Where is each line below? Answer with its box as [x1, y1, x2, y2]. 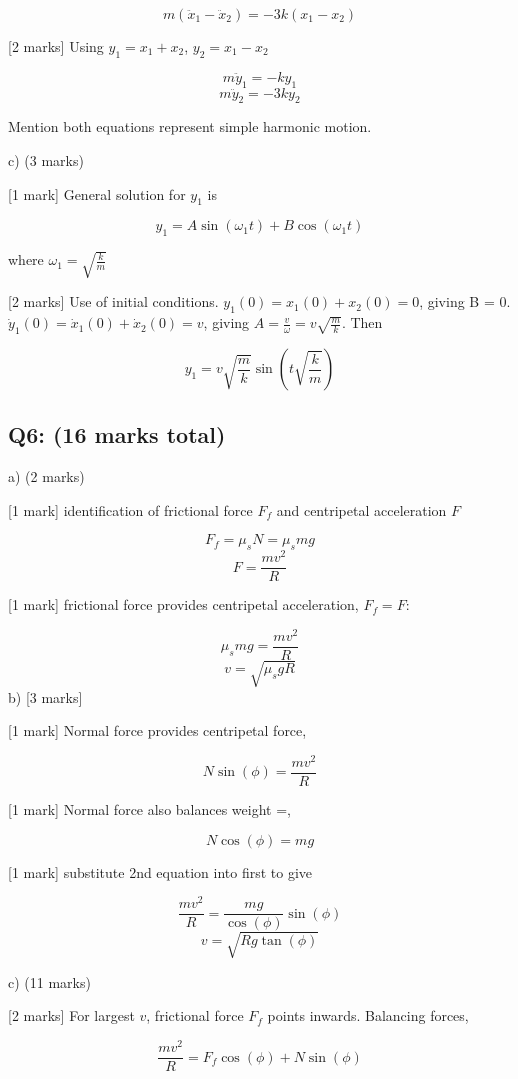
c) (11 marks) [8, 971, 91, 992]
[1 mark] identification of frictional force [8, 499, 253, 520]
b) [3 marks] [8, 686, 83, 707]
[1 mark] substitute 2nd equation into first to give [8, 861, 313, 882]
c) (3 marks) [8, 149, 84, 170]
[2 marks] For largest [8, 1005, 135, 1026]
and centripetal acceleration [276, 499, 447, 520]
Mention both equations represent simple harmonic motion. [8, 116, 372, 137]
